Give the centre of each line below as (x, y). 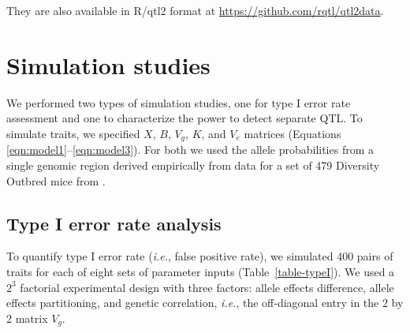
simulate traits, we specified (73, 133)
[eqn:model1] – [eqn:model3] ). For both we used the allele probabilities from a (190, 150)
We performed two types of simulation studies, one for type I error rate (179, 102)
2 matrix (27, 318)
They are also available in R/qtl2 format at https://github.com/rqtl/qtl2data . (195, 10)
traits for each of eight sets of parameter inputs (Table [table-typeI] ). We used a (201, 271)
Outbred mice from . (56, 180)
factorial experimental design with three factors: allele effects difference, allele (207, 287)
